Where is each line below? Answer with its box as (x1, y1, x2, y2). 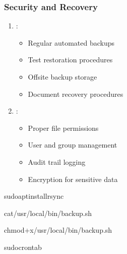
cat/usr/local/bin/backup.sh (4, 207, 92, 218)
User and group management (28, 139, 117, 150)
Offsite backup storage (28, 71, 97, 82)
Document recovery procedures (28, 88, 123, 99)
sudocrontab (4, 241, 42, 252)
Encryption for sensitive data (28, 173, 118, 184)
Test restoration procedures (28, 54, 113, 65)
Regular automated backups (28, 37, 115, 48)
